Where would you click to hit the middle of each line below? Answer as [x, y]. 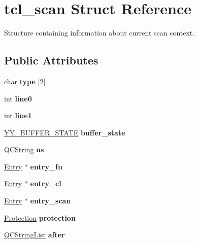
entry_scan [51, 201]
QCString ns [24, 149]
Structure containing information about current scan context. [100, 33]
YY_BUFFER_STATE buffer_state [65, 132]
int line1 [18, 115]
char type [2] [25, 81]
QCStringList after [35, 235]
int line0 [18, 98]
